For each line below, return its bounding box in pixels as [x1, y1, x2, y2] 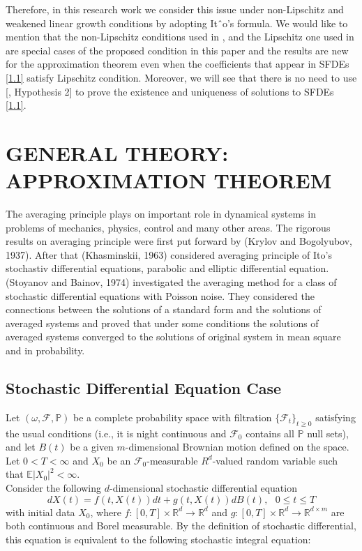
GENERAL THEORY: [6, 138, 229, 167]
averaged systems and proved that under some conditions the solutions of [6, 315, 319, 330]
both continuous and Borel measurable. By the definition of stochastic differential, [6, 518, 356, 533]
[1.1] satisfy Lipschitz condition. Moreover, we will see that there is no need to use [6, 70, 357, 84]
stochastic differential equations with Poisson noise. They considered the [6, 288, 315, 303]
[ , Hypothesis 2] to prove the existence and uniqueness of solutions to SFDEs [6, 84, 334, 98]
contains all [246, 425, 294, 440]
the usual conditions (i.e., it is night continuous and [6, 425, 227, 440]
